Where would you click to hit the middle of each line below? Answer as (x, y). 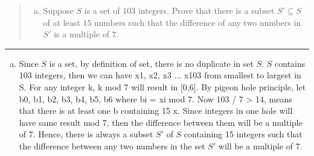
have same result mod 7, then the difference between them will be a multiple (161, 122)
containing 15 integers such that (243, 134)
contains (290, 63)
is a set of (102, 10)
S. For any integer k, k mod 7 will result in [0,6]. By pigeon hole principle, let (162, 86)
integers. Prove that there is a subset (206, 10)
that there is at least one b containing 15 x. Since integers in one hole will (156, 111)
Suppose (58, 10)
